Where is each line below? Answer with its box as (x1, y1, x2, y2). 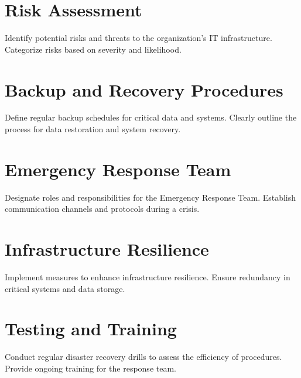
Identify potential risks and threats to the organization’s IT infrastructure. (5, 32, 272, 44)
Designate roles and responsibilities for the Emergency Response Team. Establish (5, 191, 296, 203)
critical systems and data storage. (5, 282, 125, 294)
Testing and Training (5, 317, 177, 341)
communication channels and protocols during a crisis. (5, 202, 200, 215)
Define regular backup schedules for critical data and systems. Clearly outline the (5, 111, 297, 123)
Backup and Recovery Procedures (5, 77, 283, 101)
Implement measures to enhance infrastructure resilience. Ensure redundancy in (5, 271, 290, 283)
